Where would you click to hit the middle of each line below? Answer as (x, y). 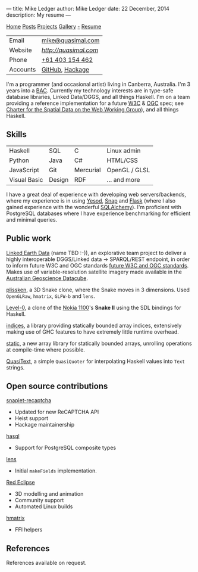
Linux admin (124, 150)
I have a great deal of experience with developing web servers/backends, (96, 194)
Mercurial (87, 170)
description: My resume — (39, 15)
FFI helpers (29, 530)
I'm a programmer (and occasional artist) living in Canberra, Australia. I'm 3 (98, 84)
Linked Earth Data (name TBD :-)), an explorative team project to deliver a (96, 253)
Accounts (23, 69)
